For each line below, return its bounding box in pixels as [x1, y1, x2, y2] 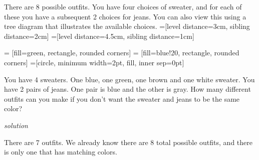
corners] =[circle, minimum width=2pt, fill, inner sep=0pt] [4, 57, 184, 67]
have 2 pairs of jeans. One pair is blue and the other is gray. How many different [4, 84, 251, 94]
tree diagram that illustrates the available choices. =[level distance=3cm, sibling [4, 21, 250, 31]
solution [4, 120, 28, 130]
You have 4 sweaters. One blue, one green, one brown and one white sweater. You [4, 74, 255, 84]
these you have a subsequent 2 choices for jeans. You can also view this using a [4, 11, 246, 21]
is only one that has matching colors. [4, 147, 117, 157]
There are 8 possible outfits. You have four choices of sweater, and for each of [4, 1, 242, 11]
